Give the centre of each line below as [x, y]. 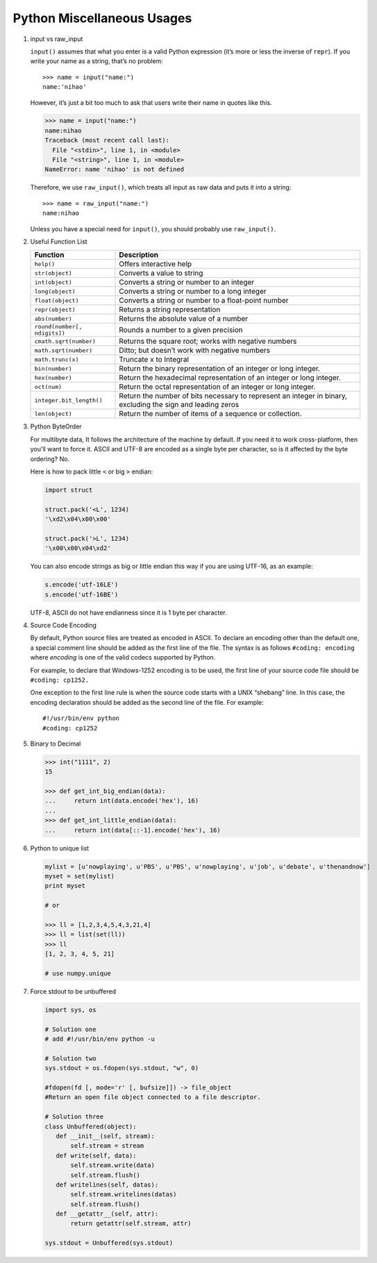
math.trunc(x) [57, 359]
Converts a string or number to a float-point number [204, 301]
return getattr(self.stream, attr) [131, 1223]
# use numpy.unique [78, 973]
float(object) [57, 300]
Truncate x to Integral [154, 360]
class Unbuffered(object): [91, 1126]
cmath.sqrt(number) [65, 341]
